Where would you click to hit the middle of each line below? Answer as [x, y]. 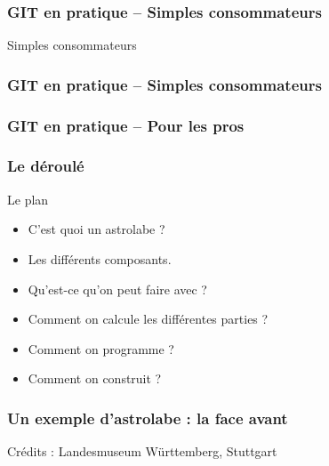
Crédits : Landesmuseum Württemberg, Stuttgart [142, 451]
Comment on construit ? [95, 378]
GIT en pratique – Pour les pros [126, 125]
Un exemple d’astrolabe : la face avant [148, 418]
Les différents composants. [100, 258]
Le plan [28, 199]
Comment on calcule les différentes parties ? [148, 319]
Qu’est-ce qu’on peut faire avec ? [117, 289]
